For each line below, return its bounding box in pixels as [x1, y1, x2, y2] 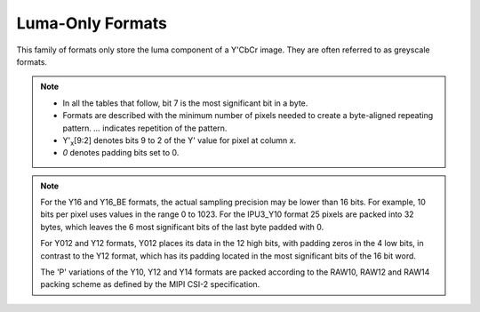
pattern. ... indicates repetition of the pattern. [62, 123, 228, 133]
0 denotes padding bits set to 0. [62, 148, 180, 158]
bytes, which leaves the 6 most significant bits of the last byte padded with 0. [40, 221, 324, 232]
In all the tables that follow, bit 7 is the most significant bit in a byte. [62, 98, 308, 108]
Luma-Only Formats [16, 13, 168, 33]
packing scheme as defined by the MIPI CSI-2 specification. [40, 279, 260, 290]
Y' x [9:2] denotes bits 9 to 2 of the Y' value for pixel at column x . [62, 134, 297, 148]
